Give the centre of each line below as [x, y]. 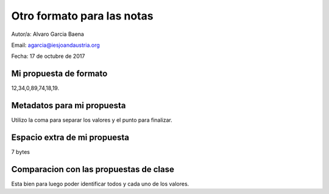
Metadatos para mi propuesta [69, 106]
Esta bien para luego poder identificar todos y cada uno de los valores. [100, 184]
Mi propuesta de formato [59, 74]
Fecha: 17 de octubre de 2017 [48, 56]
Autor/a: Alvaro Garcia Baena [48, 34]
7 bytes [21, 152]
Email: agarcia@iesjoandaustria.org [55, 45]
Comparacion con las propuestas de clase [93, 169]
